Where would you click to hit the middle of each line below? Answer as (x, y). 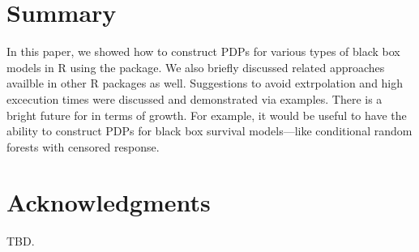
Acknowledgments (109, 202)
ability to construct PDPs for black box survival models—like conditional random (209, 131)
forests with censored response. (83, 146)
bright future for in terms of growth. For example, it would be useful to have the (207, 115)
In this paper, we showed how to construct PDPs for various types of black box (203, 51)
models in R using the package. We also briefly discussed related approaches (196, 67)
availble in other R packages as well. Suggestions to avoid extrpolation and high (205, 83)
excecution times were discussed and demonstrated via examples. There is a (195, 98)
